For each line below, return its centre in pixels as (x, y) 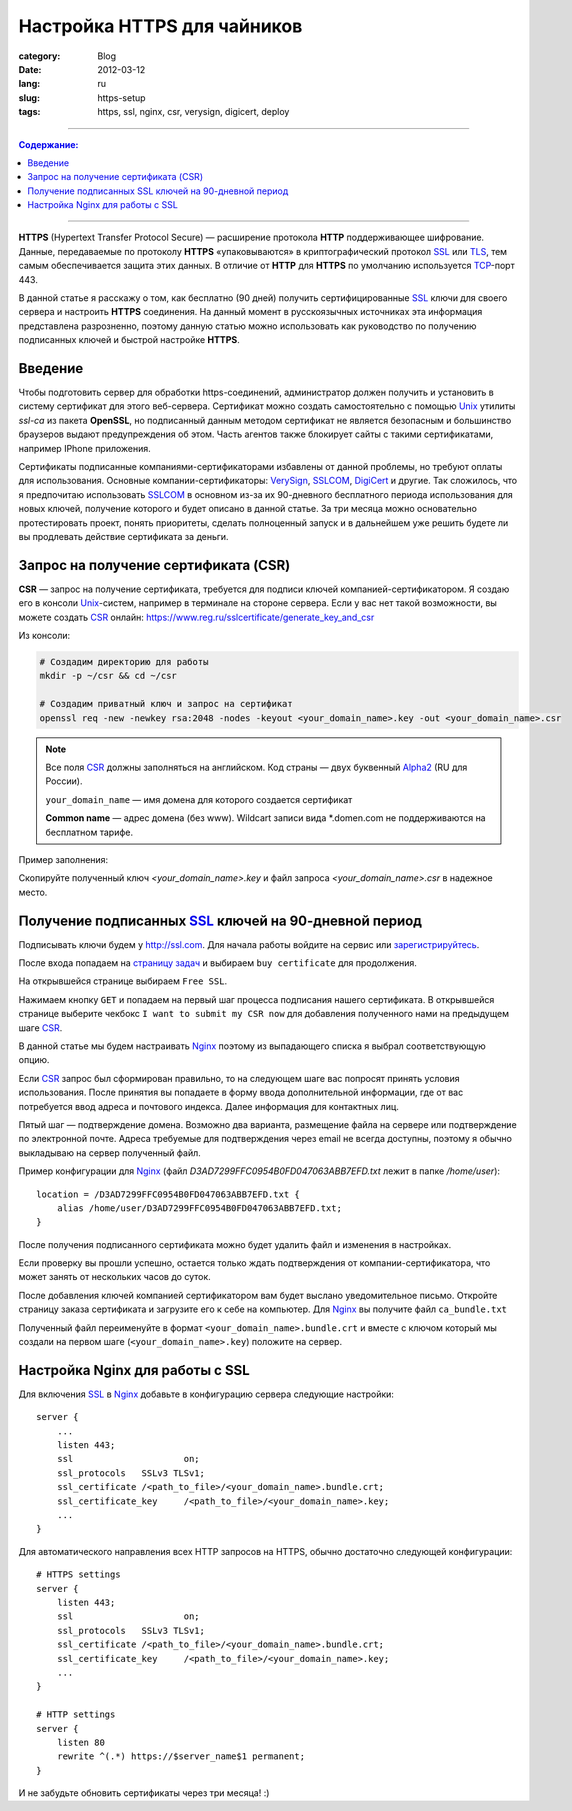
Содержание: (48, 144)
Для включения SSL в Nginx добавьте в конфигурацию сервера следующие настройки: (206, 1394)
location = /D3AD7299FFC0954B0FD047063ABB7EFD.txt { (168, 1194)
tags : (29, 112)
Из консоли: (44, 636)
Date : (30, 69)
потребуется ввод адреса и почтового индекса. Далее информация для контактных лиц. (209, 1106)
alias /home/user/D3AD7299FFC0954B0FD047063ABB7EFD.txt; (199, 1208)
